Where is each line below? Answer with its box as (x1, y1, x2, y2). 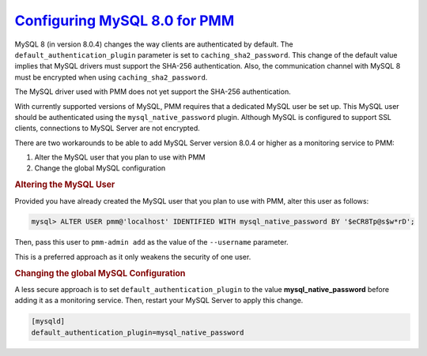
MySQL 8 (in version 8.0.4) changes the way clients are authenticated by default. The (14, 39, 293, 49)
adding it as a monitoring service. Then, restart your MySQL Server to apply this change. (14, 296, 304, 305)
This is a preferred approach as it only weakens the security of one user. (14, 252, 251, 261)
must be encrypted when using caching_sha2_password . (14, 72, 208, 82)
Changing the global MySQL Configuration (14, 268, 186, 279)
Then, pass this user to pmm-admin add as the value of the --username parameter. (14, 238, 289, 247)
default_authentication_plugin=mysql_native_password (31, 328, 244, 337)
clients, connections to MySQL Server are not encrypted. (14, 123, 201, 133)
